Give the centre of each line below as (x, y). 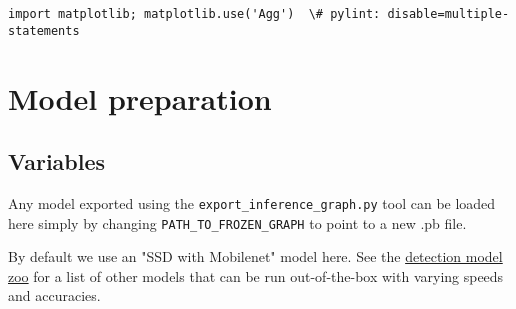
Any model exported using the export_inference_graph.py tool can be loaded (252, 202)
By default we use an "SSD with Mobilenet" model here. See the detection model (255, 256)
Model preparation (140, 97)
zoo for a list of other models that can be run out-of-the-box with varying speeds (256, 275)
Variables (57, 161)
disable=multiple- (448, 14)
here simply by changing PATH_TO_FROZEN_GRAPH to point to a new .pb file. (237, 222)
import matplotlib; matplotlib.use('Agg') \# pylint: (194, 14)
